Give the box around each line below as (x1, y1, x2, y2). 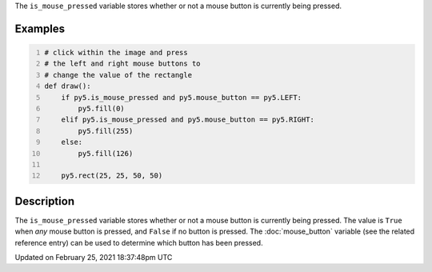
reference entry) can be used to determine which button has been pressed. (14, 238, 263, 247)
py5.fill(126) (78, 149, 134, 158)
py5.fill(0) (78, 104, 126, 113)
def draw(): (44, 82, 91, 91)
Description (14, 194, 75, 208)
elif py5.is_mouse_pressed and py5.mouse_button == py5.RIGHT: (61, 115, 315, 124)
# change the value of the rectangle (44, 70, 192, 79)
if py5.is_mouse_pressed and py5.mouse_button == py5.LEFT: (61, 93, 302, 102)
